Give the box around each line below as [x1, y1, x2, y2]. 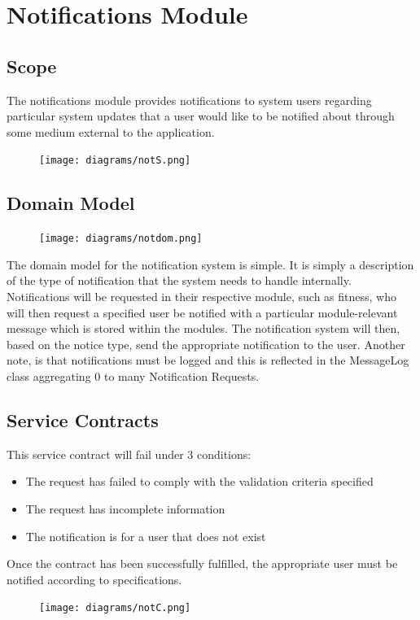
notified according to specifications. [7, 570, 182, 587]
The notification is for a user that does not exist [25, 527, 266, 544]
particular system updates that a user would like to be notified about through [7, 107, 395, 124]
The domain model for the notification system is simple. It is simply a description [7, 255, 414, 273]
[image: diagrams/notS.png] [39, 155, 191, 167]
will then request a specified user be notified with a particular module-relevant [7, 303, 398, 321]
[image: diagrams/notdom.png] [39, 233, 203, 245]
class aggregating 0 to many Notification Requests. [7, 368, 260, 385]
